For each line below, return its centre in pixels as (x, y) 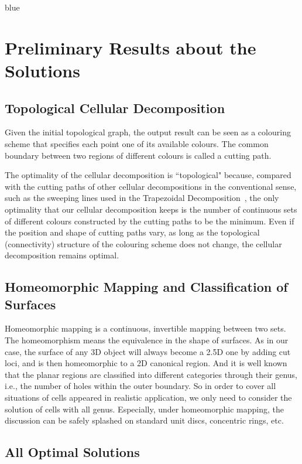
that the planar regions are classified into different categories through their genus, (151, 374)
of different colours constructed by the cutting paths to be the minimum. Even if (150, 221)
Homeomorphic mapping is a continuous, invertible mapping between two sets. (145, 328)
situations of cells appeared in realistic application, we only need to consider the (148, 398)
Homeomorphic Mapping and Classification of (146, 287)
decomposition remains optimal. (62, 255)
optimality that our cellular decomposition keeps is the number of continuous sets (151, 209)
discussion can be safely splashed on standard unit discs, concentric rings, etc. (144, 420)
